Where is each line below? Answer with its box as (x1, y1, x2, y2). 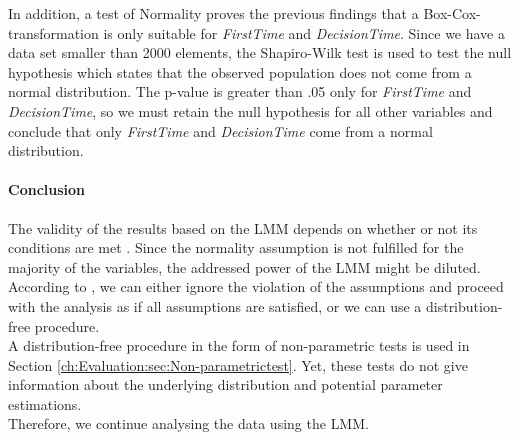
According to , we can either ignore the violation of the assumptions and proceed (8, 276, 504, 297)
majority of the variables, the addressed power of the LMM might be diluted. (8, 256, 481, 277)
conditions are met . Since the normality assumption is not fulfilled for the (8, 237, 464, 258)
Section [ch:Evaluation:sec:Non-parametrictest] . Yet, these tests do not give (8, 354, 468, 375)
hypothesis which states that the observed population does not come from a (8, 61, 472, 82)
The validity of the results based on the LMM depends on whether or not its (8, 217, 478, 238)
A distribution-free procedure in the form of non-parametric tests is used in (8, 335, 470, 356)
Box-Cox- (423, 3, 481, 23)
